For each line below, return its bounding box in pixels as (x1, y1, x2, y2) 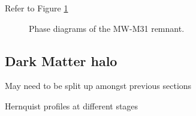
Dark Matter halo (5, 51, 117, 70)
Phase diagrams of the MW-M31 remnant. (29, 22, 185, 34)
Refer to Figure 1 (5, 2, 68, 14)
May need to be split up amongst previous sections (5, 79, 192, 92)
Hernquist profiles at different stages (5, 99, 138, 112)
